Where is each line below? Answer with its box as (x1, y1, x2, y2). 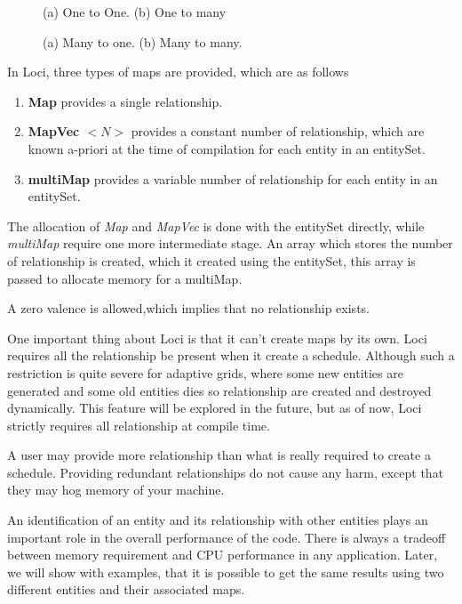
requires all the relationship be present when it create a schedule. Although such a (7, 346, 455, 365)
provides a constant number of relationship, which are (131, 122, 425, 141)
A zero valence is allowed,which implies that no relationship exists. (7, 299, 370, 318)
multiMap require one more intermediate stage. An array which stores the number (7, 234, 453, 253)
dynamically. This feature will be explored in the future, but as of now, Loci (7, 399, 422, 417)
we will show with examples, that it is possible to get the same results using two (7, 562, 444, 581)
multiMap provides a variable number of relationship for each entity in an (28, 169, 438, 188)
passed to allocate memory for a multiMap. (7, 269, 243, 287)
